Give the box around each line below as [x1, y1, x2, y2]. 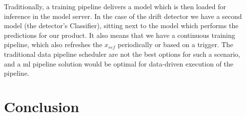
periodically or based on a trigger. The [118, 39, 233, 50]
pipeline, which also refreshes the [4, 39, 102, 50]
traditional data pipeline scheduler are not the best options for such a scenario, [4, 49, 240, 59]
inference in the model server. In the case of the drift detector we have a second [4, 11, 242, 21]
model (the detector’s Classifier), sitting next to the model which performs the [4, 20, 239, 31]
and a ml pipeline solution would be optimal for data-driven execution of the [4, 58, 233, 68]
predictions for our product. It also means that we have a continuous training [4, 30, 235, 40]
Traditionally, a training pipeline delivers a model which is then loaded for [4, 1, 226, 11]
